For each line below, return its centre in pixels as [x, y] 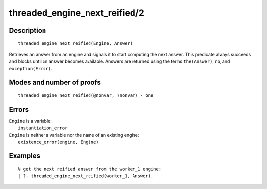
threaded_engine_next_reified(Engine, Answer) [75, 43]
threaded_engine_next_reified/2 [77, 13]
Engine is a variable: [30, 121]
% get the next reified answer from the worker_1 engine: [90, 169]
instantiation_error [43, 128]
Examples [25, 156]
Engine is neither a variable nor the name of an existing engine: [74, 135]
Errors [19, 109]
